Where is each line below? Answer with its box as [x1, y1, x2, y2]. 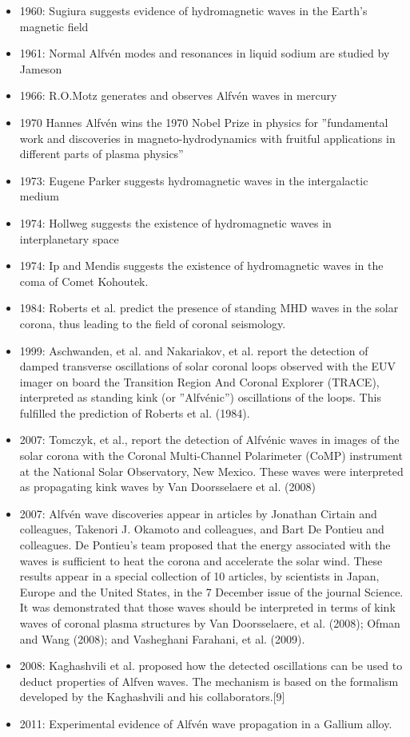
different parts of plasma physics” [19, 145, 184, 162]
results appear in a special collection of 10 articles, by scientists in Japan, [19, 568, 380, 584]
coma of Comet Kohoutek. [19, 272, 149, 289]
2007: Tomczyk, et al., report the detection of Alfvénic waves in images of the [19, 431, 400, 448]
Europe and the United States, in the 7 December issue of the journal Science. [19, 583, 404, 600]
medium [19, 188, 59, 204]
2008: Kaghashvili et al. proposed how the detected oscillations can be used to [19, 657, 403, 674]
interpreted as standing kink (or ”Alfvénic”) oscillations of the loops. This [19, 389, 381, 406]
